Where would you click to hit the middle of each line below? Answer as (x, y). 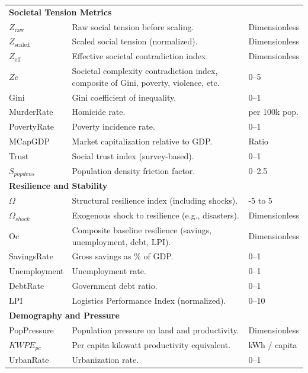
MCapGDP (29, 141)
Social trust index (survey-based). (133, 155)
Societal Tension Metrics (60, 12)
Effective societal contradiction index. (140, 56)
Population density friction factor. (134, 171)
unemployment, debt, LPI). (121, 241)
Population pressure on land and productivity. (155, 329)
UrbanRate (29, 360)
